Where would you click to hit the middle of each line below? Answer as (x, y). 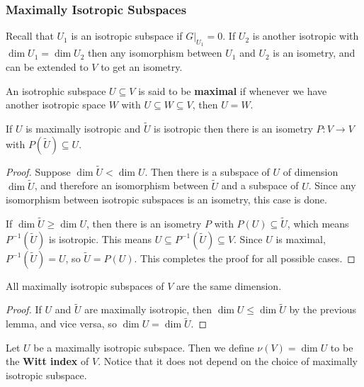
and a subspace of (260, 185)
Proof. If (24, 309)
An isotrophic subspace (56, 90)
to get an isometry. (142, 67)
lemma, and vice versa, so (61, 324)
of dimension (311, 171)
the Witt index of (47, 361)
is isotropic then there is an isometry (233, 129)
